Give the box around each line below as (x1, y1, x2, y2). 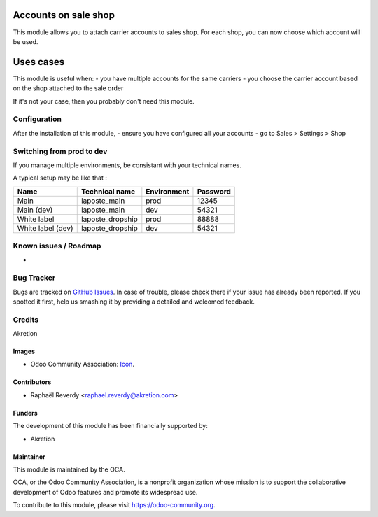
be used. (13, 37, 38, 45)
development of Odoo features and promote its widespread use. (13, 488, 198, 496)
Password (197, 186, 231, 196)
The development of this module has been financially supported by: (13, 422, 208, 430)
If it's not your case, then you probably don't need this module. (13, 97, 195, 105)
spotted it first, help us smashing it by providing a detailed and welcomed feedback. (13, 297, 255, 306)
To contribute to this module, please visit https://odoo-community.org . (13, 501, 216, 509)
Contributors (13, 378, 52, 386)
